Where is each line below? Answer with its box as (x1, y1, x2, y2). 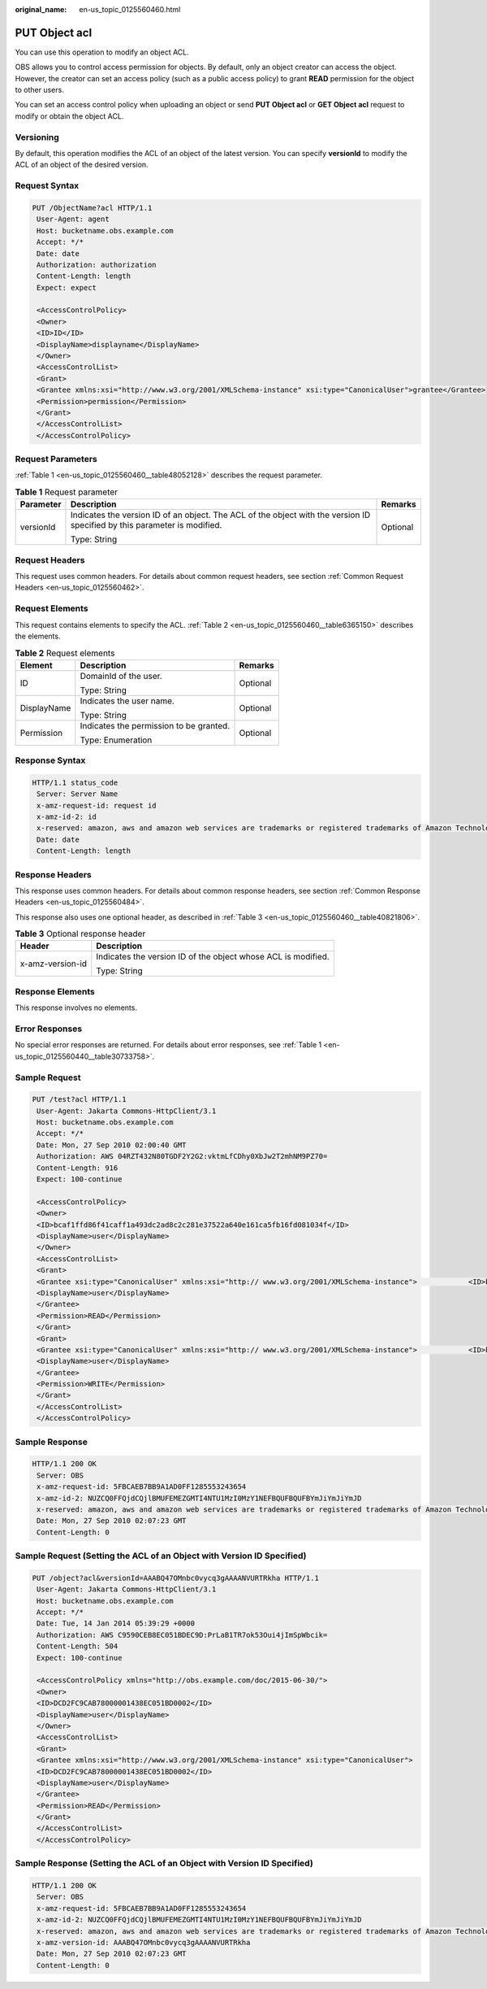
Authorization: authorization (37, 260, 157, 269)
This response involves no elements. (15, 1003, 138, 1012)
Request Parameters (15, 454, 97, 465)
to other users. (15, 85, 64, 95)
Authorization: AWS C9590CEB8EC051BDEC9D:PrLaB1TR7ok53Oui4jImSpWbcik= (37, 1630, 328, 1639)
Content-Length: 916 (37, 1163, 119, 1173)
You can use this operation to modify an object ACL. (15, 47, 190, 57)
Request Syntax (15, 180, 80, 191)
